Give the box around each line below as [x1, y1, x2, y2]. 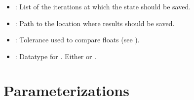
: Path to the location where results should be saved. [15, 18, 175, 28]
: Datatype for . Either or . [15, 51, 97, 61]
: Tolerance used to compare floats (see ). [15, 34, 140, 45]
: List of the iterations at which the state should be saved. [15, 1, 191, 11]
